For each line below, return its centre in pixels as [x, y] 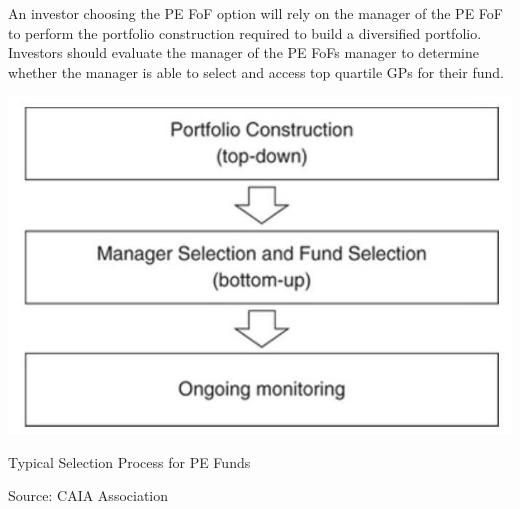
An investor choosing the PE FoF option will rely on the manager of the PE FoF [255, 13]
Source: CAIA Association [88, 495]
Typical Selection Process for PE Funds [129, 461]
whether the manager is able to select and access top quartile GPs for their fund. [256, 71]
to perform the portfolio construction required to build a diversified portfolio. [245, 32]
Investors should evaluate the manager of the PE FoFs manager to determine [244, 52]
